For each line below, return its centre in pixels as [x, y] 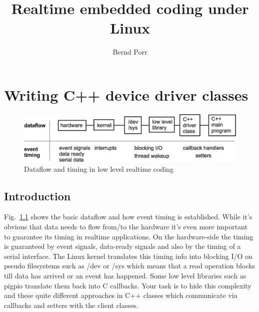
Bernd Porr [130, 52]
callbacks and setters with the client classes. [71, 305]
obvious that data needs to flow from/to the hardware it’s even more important [126, 227]
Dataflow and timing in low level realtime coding [99, 169]
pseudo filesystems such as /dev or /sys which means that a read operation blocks [130, 266]
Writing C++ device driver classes [126, 94]
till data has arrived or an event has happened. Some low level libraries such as [125, 276]
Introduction [37, 196]
